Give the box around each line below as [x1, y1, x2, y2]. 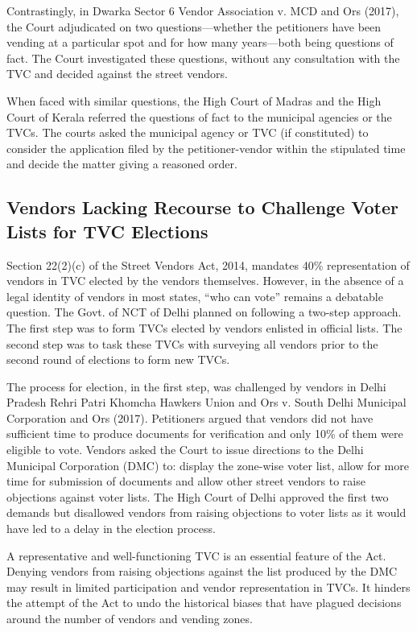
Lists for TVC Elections [6, 218, 208, 243]
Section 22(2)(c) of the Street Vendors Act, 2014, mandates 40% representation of [6, 256, 410, 273]
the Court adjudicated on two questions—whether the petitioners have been [6, 18, 382, 35]
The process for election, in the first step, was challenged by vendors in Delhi [6, 378, 386, 394]
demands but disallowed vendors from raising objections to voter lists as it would [6, 504, 407, 521]
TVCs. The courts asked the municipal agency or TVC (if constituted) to [6, 124, 369, 141]
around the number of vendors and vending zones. [6, 610, 253, 626]
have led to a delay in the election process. [6, 520, 216, 537]
